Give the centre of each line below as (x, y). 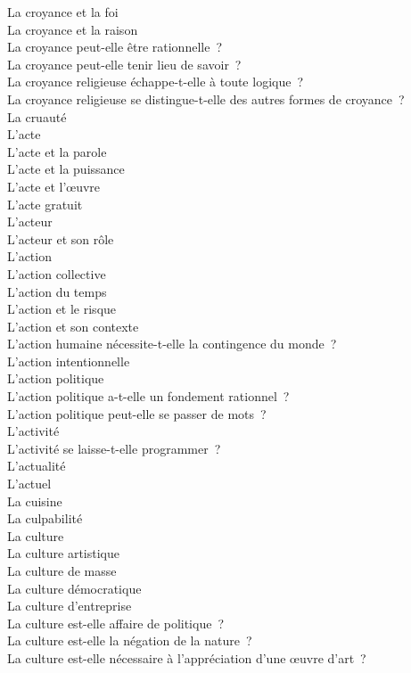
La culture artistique (63, 553)
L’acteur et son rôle (61, 238)
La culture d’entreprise (70, 606)
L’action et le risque (62, 309)
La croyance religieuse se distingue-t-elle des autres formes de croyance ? (206, 98)
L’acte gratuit (45, 204)
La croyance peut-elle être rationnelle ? (115, 47)
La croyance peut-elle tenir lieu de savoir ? (124, 64)
